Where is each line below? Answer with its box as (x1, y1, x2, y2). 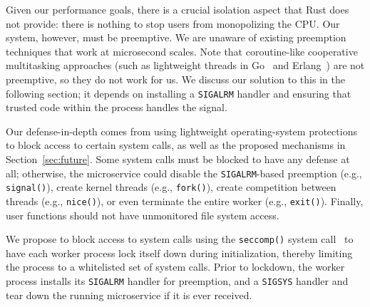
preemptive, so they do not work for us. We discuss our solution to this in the (6, 71, 345, 86)
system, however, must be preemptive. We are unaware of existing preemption (6, 30, 346, 45)
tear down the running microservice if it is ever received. (6, 287, 252, 302)
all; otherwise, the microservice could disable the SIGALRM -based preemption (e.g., (6, 165, 362, 180)
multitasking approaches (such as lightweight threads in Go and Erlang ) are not (6, 58, 365, 73)
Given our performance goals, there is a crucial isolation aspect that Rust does (6, 2, 349, 16)
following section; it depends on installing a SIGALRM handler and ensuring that (6, 85, 351, 100)
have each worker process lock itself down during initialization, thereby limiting (6, 245, 353, 260)
